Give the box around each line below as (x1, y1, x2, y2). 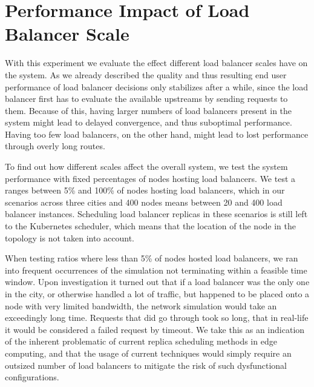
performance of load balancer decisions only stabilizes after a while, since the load (5, 80, 309, 93)
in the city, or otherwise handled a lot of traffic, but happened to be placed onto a (5, 288, 310, 300)
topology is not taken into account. (5, 231, 134, 244)
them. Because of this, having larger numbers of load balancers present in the (5, 104, 292, 116)
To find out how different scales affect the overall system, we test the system (5, 160, 288, 173)
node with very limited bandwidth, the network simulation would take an (5, 299, 277, 312)
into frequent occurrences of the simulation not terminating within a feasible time (5, 263, 307, 276)
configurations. (5, 371, 59, 383)
